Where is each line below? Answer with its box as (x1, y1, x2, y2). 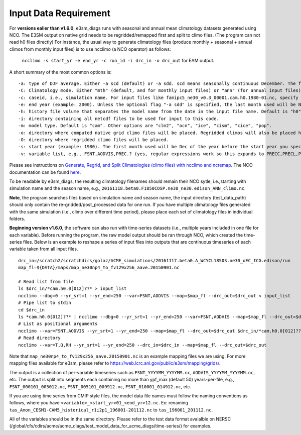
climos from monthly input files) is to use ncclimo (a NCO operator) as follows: (9, 46, 172, 52)
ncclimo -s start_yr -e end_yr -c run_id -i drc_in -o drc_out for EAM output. (22, 58, 215, 64)
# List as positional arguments (18, 321, 98, 327)
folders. (9, 215, 25, 222)
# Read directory (18, 335, 61, 341)
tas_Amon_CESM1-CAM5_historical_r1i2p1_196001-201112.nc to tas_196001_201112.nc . (9, 407, 213, 413)
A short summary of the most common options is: (9, 69, 112, 75)
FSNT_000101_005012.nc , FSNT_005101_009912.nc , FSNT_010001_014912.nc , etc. (9, 383, 192, 389)
